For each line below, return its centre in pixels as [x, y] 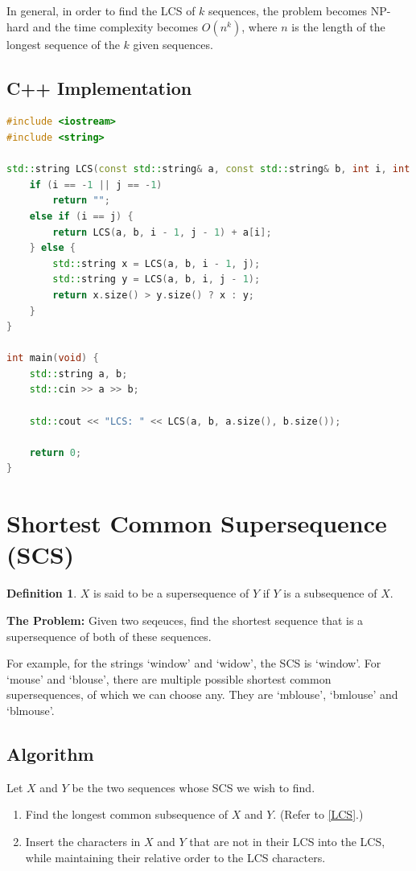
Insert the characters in [83, 841]
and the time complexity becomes [115, 26]
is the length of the [338, 26]
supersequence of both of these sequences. [109, 636]
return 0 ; [56, 452]
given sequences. [173, 44]
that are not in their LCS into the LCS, [287, 841]
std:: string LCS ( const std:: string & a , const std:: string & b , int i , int [208, 169]
